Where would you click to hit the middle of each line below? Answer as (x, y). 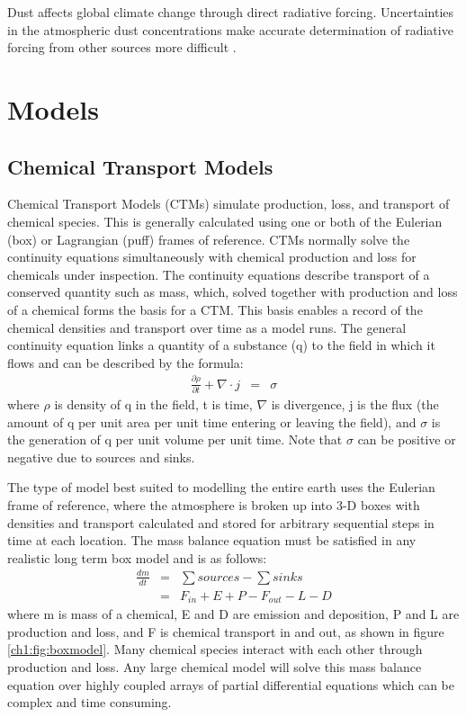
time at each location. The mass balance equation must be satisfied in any (212, 540)
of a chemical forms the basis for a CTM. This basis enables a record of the (215, 309)
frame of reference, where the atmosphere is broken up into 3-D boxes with (214, 504)
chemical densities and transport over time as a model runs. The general (207, 327)
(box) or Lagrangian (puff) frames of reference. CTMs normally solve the (209, 239)
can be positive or (407, 439)
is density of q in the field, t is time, (153, 403)
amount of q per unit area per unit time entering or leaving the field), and (212, 421)
